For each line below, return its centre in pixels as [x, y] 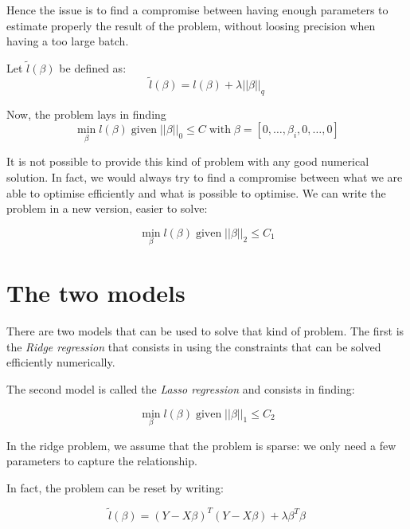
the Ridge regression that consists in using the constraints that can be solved [194, 346]
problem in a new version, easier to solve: [107, 208]
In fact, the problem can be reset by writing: [115, 487]
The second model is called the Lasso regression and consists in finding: [181, 388]
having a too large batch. [68, 41]
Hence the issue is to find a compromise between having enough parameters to [197, 10]
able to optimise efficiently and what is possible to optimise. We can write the [196, 192]
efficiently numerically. [61, 362]
